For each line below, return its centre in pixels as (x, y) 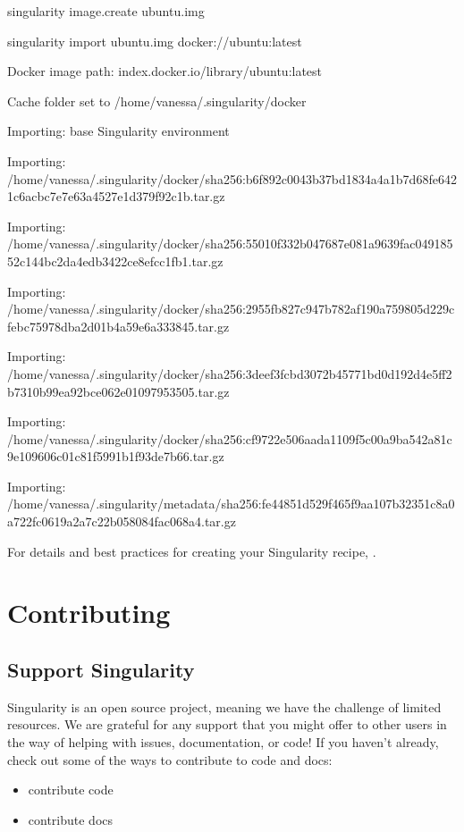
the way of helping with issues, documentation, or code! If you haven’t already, (223, 742)
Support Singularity (101, 670)
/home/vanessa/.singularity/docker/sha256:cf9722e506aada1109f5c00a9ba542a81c (230, 438)
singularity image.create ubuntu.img (106, 11)
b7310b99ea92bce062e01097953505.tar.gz (118, 391)
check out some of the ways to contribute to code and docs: (170, 759)
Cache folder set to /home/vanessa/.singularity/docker (157, 101)
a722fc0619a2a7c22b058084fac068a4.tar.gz (122, 521)
